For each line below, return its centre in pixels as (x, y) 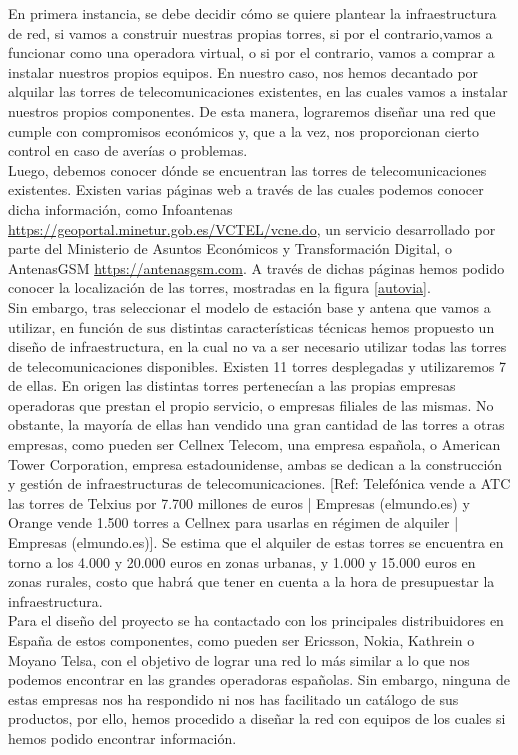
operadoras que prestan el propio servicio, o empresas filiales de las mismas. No (251, 404)
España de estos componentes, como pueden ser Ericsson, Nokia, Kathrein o (241, 640)
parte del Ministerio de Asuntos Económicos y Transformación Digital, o (230, 248)
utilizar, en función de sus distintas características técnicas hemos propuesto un (251, 326)
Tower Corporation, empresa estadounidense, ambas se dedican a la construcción (255, 463)
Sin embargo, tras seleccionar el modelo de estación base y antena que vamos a (249, 306)
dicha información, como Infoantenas (120, 208)
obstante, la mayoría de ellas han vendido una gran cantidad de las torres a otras (256, 424)
